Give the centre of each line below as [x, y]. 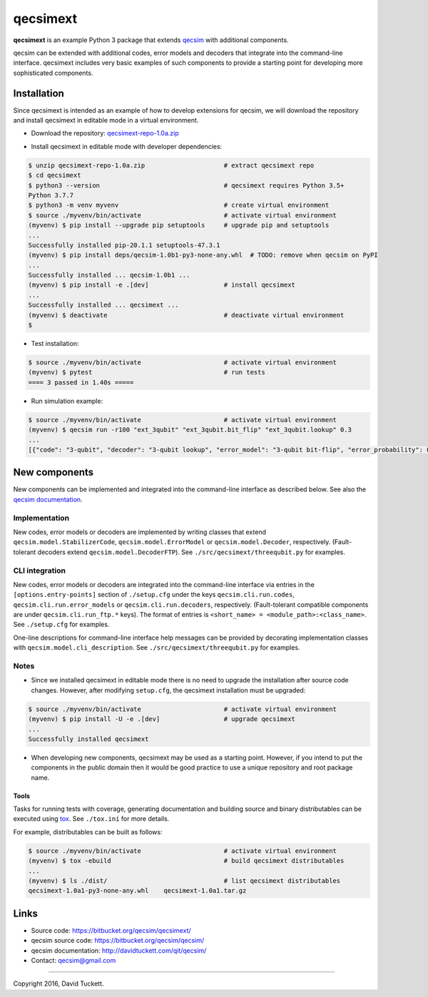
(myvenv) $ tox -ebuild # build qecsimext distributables [186, 861]
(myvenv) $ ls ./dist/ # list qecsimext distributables [184, 881]
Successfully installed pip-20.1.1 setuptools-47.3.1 [124, 245]
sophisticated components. [53, 73]
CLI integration [39, 571]
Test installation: [55, 344]
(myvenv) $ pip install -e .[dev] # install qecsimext [162, 285]
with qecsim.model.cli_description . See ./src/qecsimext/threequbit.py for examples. [157, 648]
